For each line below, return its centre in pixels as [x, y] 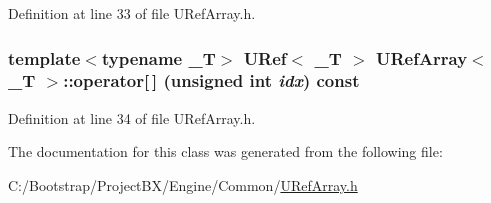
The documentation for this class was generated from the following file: [225, 151]
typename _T [158, 57]
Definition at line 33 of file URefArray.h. [132, 13]
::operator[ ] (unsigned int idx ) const [211, 80]
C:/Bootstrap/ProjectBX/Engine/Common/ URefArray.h [183, 184]
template [44, 57]
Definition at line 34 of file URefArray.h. [132, 117]
